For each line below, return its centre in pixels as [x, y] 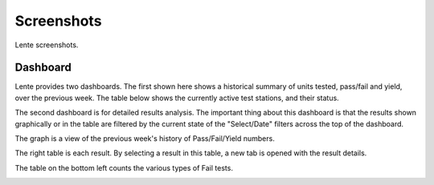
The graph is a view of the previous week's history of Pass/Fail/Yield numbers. [145, 139]
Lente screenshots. [47, 45]
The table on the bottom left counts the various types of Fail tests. [124, 167]
